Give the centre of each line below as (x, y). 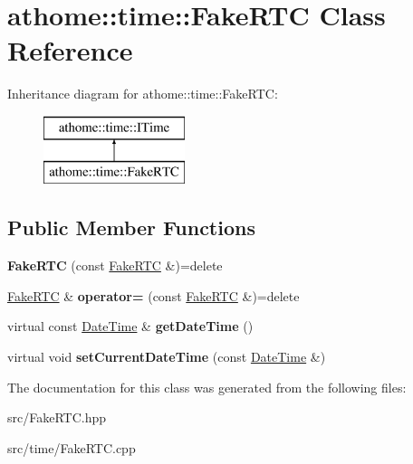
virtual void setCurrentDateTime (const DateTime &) (167, 357)
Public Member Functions (131, 227)
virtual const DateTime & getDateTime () (130, 326)
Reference (70, 50)
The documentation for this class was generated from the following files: (207, 387)
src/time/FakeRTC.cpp (72, 447)
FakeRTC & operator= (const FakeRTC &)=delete (154, 295)
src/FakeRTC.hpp (57, 417)
